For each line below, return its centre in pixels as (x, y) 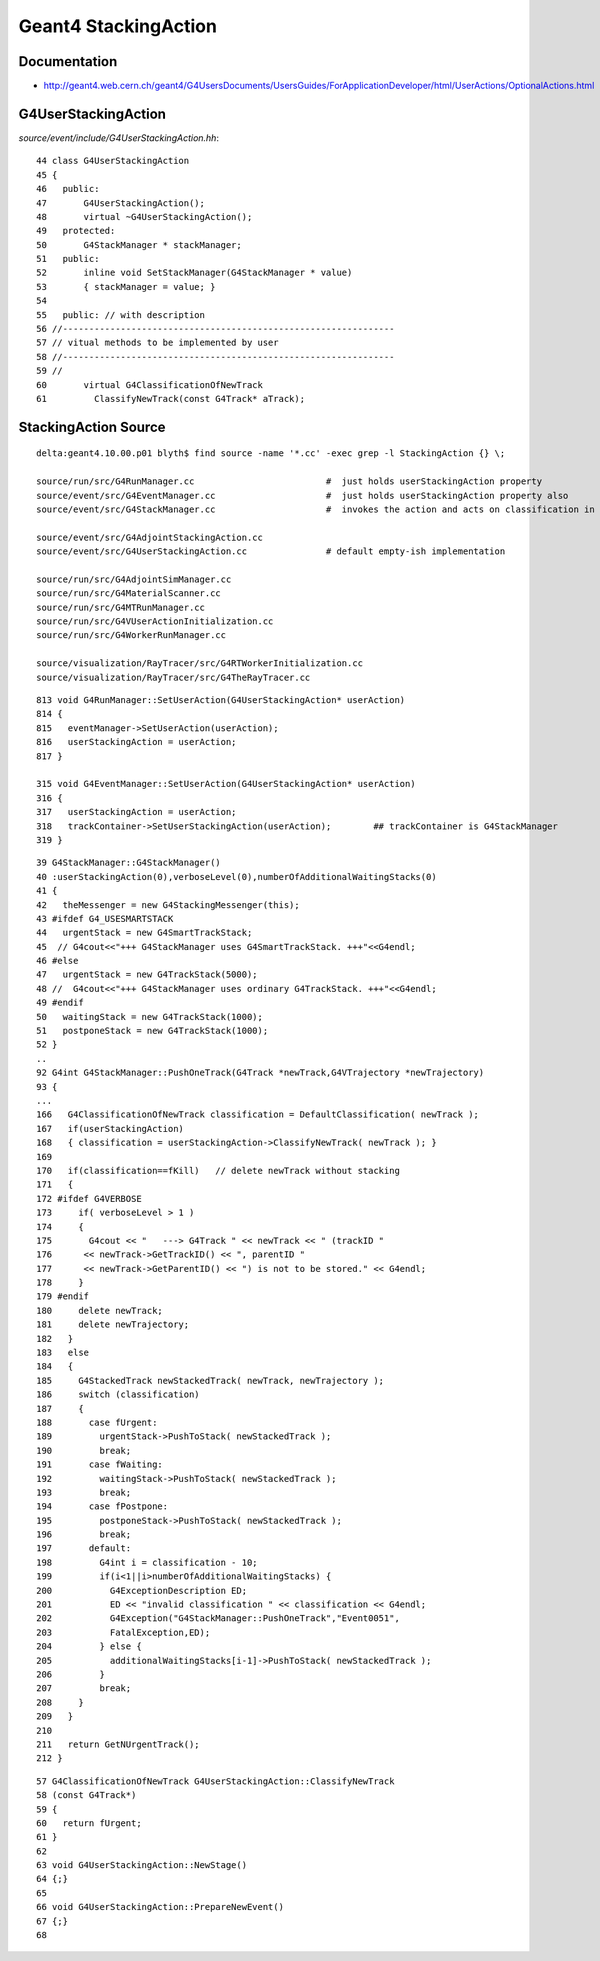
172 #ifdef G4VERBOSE (89, 1198)
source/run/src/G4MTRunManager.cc (120, 607)
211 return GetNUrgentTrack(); (118, 1744)
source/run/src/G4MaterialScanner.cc (129, 593)
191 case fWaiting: (100, 1464)
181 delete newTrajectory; (113, 1324)
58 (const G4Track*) (86, 1795)
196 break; (84, 1534)
